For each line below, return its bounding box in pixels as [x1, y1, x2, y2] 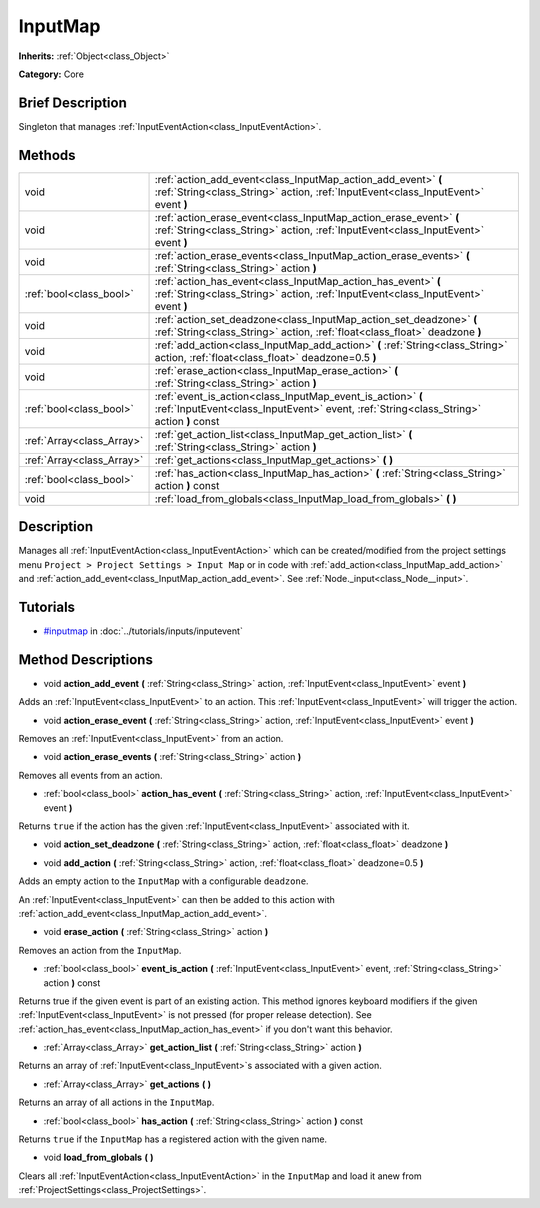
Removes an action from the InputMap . [18, 944, 182, 956]
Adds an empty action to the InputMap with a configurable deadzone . [18, 875, 309, 887]
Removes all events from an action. [18, 769, 164, 781]
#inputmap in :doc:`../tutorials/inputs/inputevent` [43, 625, 244, 637]
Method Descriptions [18, 651, 154, 668]
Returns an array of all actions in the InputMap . [18, 1096, 215, 1109]
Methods [18, 146, 76, 164]
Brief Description [18, 94, 127, 111]
